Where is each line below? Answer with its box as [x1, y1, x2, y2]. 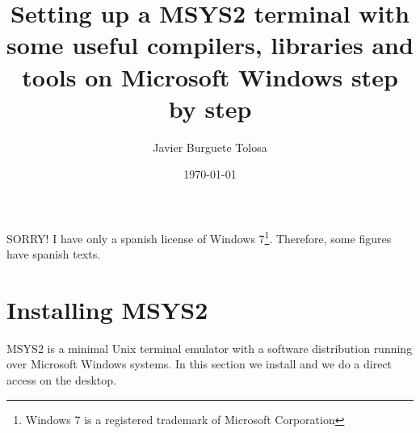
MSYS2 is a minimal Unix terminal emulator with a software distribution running [6, 339, 413, 356]
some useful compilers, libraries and [6, 28, 414, 61]
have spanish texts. [6, 246, 101, 263]
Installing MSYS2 [6, 292, 208, 326]
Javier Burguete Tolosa [153, 138, 267, 155]
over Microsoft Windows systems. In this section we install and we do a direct [6, 355, 393, 372]
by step [168, 91, 252, 124]
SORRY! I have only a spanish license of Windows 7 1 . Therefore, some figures [6, 227, 392, 246]
